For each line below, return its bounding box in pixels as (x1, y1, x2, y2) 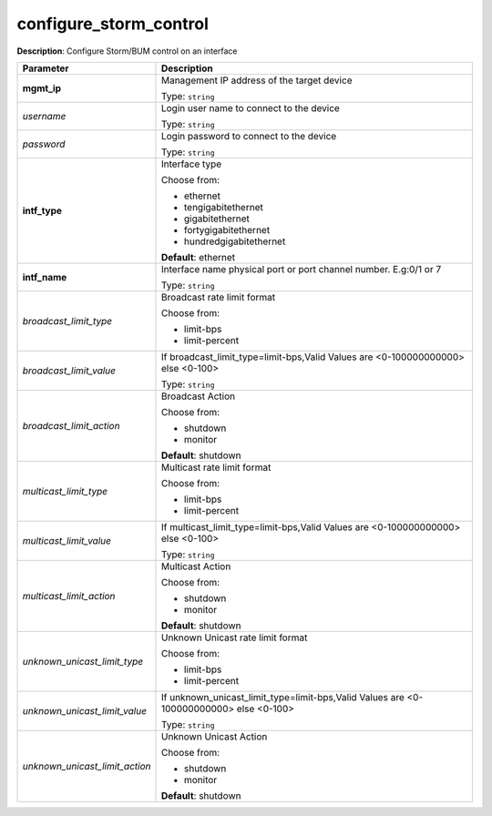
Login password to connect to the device (160, 129, 337, 142)
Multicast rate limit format (160, 461, 272, 474)
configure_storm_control (16, 14, 210, 34)
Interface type (160, 158, 222, 170)
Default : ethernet (160, 250, 236, 263)
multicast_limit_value (22, 534, 111, 546)
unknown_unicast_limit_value (22, 704, 148, 717)
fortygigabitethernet (183, 223, 271, 236)
